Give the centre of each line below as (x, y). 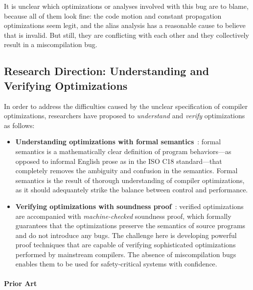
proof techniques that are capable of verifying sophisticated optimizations (126, 245)
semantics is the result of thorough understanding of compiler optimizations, (130, 180)
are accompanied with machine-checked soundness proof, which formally (123, 216)
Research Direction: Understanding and (107, 71)
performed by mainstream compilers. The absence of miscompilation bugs (126, 254)
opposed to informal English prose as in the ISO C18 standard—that (119, 161)
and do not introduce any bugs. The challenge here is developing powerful (126, 235)
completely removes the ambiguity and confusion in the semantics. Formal (126, 171)
